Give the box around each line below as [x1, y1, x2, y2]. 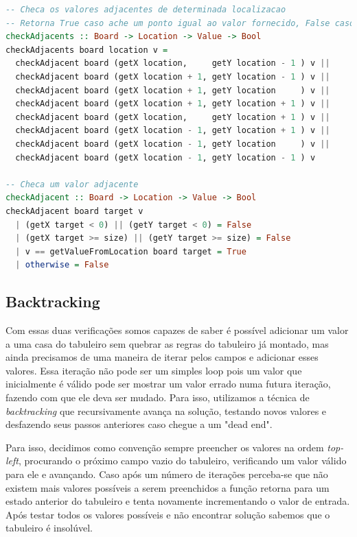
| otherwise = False [15, 260, 109, 270]
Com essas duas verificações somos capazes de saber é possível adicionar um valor [5, 323, 349, 337]
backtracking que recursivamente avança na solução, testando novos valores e [5, 403, 327, 418]
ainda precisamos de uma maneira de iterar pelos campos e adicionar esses [5, 350, 319, 364]
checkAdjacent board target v [5, 206, 143, 216]
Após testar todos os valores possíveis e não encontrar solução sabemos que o [5, 507, 330, 521]
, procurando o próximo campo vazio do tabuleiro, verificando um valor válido [18, 453, 347, 468]
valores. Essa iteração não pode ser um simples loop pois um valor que [5, 363, 302, 377]
